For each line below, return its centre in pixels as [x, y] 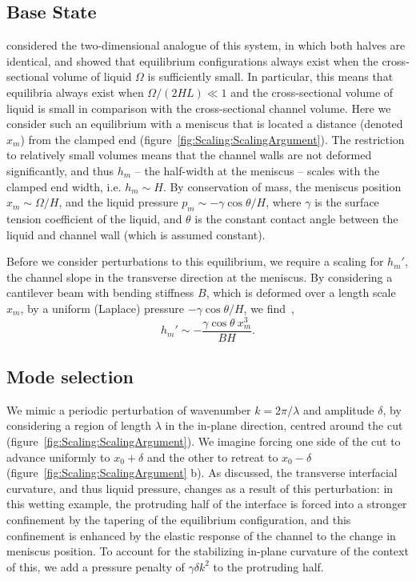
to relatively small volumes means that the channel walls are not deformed [189, 155]
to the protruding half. [268, 566]
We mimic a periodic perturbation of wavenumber [129, 409]
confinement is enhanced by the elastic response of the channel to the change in [201, 535]
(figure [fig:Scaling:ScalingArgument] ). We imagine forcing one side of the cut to [204, 441]
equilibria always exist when [75, 92]
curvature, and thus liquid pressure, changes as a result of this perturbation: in [200, 488]
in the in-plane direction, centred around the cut [284, 425]
